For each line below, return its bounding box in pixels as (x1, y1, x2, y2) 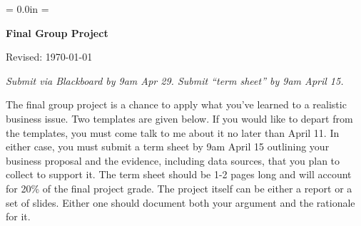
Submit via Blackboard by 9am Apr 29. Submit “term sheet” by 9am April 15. (6, 73, 344, 88)
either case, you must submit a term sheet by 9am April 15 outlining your (6, 139, 330, 154)
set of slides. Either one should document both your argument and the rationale (6, 195, 355, 210)
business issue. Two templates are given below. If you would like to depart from (6, 111, 353, 125)
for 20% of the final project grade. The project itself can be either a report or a (6, 180, 352, 195)
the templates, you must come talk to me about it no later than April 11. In (6, 125, 340, 140)
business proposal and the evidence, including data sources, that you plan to (6, 153, 340, 168)
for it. (6, 209, 31, 224)
